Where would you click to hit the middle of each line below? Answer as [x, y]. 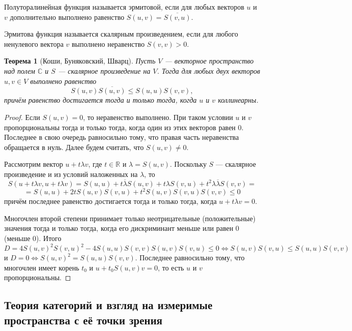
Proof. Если [22, 117]
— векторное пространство [209, 61]
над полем [20, 70]
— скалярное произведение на [104, 70]
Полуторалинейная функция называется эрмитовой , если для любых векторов [124, 7]
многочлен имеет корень [42, 267]
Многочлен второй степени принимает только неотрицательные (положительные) [130, 218]
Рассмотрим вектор [34, 164]
